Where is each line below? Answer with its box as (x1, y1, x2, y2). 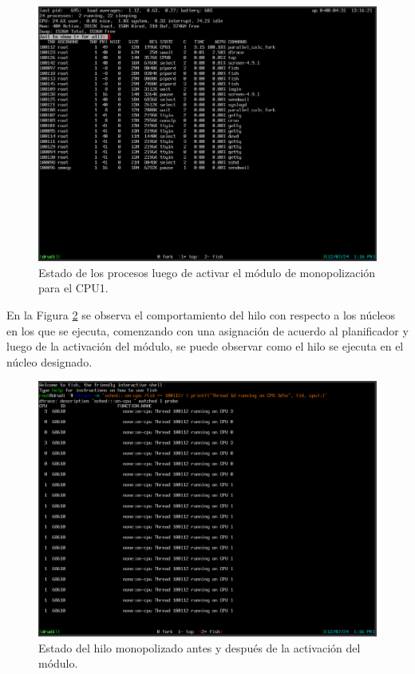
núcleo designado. (6, 353, 93, 370)
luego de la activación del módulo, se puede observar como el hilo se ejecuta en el (6, 338, 404, 355)
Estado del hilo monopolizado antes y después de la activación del (38, 639, 361, 656)
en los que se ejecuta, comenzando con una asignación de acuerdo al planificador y (6, 322, 409, 339)
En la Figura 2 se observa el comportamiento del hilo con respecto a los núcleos (6, 307, 396, 323)
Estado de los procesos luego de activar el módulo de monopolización (38, 264, 376, 280)
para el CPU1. (38, 280, 109, 296)
